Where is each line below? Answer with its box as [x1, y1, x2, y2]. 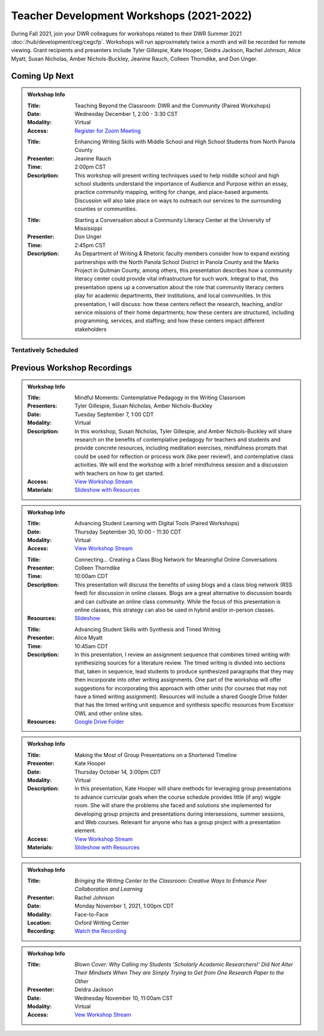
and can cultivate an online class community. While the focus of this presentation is [74, 598, 281, 605]
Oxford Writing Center [74, 919, 129, 926]
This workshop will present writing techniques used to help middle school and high [74, 172, 280, 179]
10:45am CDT [74, 642, 108, 649]
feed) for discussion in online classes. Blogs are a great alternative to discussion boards [74, 589, 292, 597]
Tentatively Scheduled [11, 346, 79, 354]
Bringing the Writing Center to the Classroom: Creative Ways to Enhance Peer [74, 877, 267, 884]
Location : [27, 919, 52, 926]
